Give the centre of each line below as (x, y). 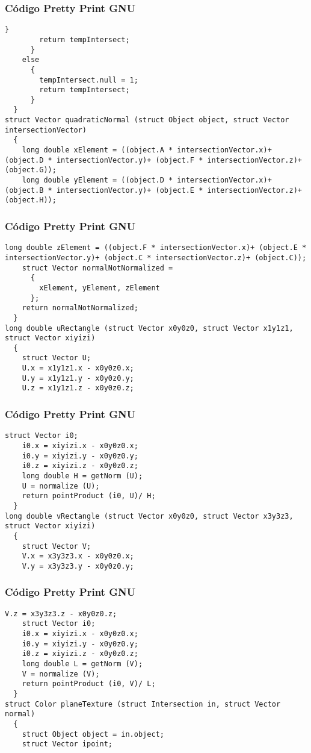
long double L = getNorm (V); (82, 664)
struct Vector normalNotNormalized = (97, 268)
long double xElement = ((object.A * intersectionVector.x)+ (147, 150)
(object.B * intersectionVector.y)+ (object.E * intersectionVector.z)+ (153, 190)
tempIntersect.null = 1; (89, 80)
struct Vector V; (57, 546)
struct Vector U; (57, 358)
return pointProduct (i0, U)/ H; (89, 496)
